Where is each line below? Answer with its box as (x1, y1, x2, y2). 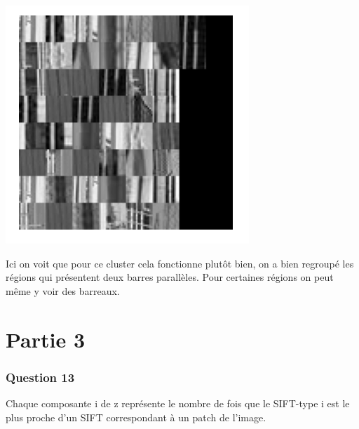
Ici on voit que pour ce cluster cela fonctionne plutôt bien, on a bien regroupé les (6, 256, 354, 270)
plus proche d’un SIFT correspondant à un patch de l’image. (6, 409, 266, 424)
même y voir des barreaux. (6, 283, 120, 298)
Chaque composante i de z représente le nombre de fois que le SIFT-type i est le (6, 395, 350, 410)
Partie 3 (6, 324, 86, 353)
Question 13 (6, 368, 75, 385)
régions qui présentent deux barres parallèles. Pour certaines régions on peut (6, 270, 334, 284)
